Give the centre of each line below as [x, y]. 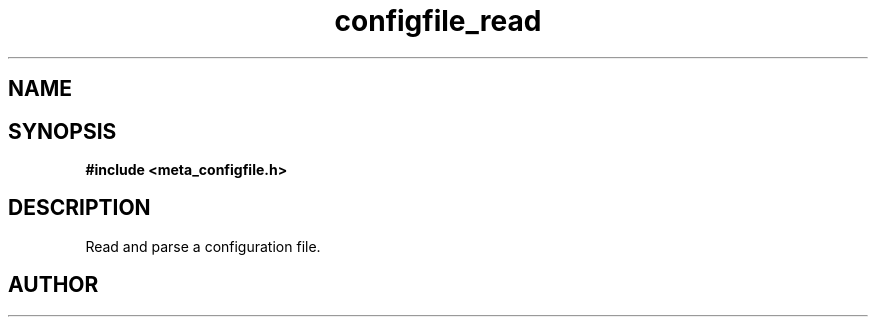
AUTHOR [53, 285]
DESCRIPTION [79, 208]
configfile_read [438, 21]
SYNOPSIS [62, 131]
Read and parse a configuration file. [203, 246]
